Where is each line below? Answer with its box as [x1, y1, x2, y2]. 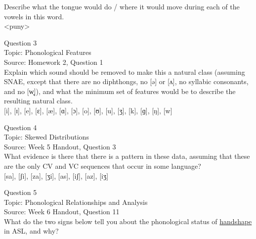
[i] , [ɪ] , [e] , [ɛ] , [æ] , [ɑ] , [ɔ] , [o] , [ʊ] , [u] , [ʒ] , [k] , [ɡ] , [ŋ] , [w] [4, 105, 172, 115]
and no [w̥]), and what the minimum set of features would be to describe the [4, 86, 236, 96]
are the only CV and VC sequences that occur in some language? [4, 160, 201, 171]
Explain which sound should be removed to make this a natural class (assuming [4, 66, 245, 77]
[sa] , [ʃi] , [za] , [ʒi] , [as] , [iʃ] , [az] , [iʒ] [4, 170, 109, 181]
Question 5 [4, 187, 37, 197]
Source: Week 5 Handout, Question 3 [4, 141, 116, 151]
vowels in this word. [4, 11, 64, 21]
